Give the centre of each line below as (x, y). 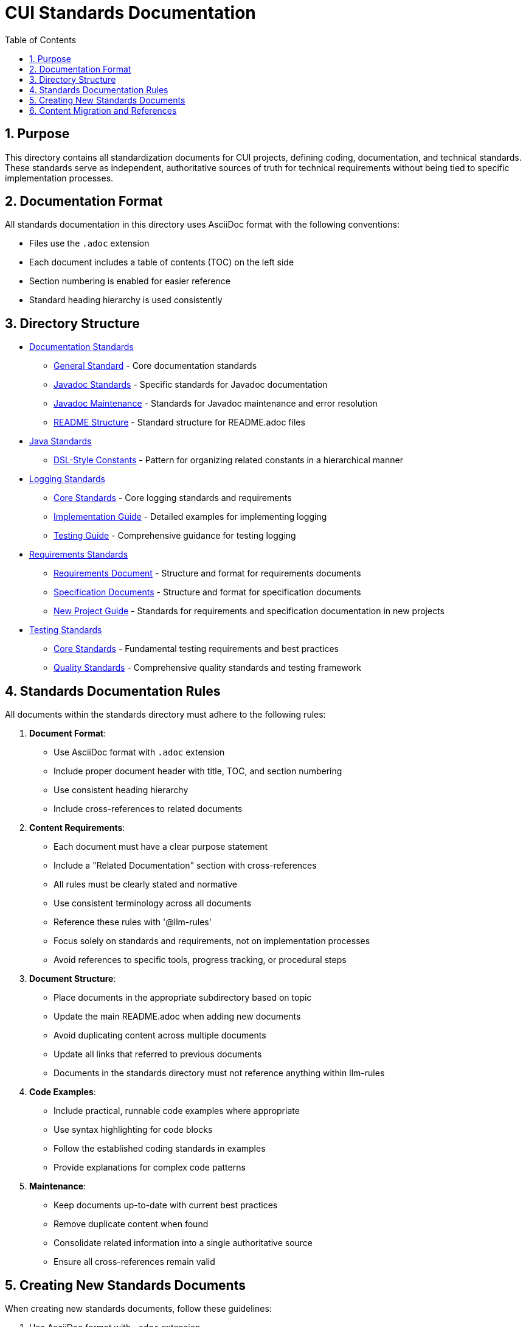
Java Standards (61, 441)
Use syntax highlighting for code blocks (133, 1130)
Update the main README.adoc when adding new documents (177, 1017)
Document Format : (68, 734)
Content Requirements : (77, 828)
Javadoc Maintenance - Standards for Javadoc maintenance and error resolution (216, 404)
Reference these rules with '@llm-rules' (133, 922)
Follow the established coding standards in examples (160, 1149)
